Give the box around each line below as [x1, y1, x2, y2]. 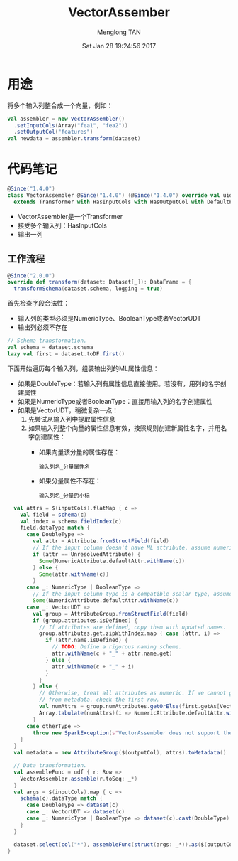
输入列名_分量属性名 [38, 463, 90, 470]
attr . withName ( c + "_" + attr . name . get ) [52, 650, 173, 658]
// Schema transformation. [7, 337, 87, 345]
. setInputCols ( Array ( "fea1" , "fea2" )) [13, 122, 129, 129]
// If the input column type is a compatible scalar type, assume [33, 591, 233, 598]
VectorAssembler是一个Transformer [17, 212, 123, 220]
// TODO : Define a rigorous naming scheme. [52, 643, 182, 651]
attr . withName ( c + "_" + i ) [52, 663, 135, 670]
